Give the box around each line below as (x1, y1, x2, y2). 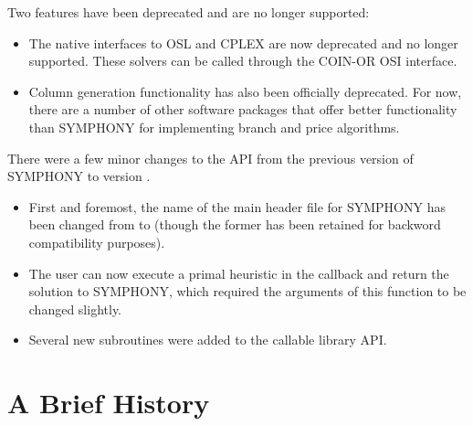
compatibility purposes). (28, 232, 165, 251)
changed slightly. (28, 299, 122, 318)
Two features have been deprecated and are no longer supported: (7, 3, 370, 21)
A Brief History (7, 384, 210, 421)
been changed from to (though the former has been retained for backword (28, 215, 441, 234)
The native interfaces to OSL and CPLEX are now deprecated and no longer (28, 33, 458, 52)
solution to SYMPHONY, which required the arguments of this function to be (28, 282, 467, 301)
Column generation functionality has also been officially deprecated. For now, (28, 81, 462, 101)
